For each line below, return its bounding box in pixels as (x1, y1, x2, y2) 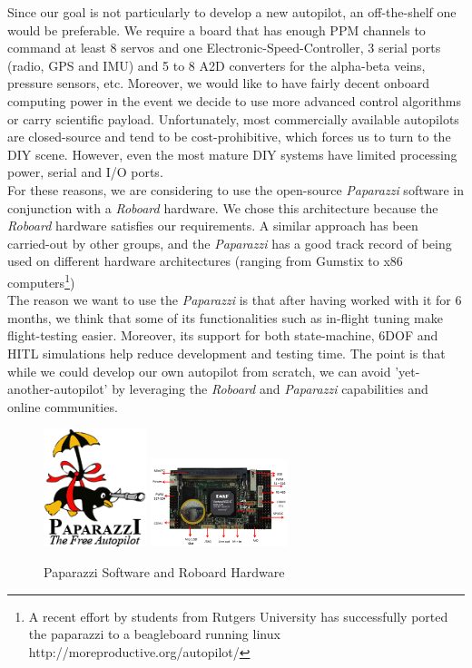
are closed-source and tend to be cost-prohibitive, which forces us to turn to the (7, 127, 451, 146)
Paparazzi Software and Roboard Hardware (44, 563, 285, 582)
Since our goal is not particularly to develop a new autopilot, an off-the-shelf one (7, 3, 457, 21)
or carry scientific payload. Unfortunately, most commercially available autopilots (7, 109, 459, 128)
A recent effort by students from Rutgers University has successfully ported (28, 606, 448, 625)
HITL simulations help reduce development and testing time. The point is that (7, 343, 446, 362)
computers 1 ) (7, 270, 75, 291)
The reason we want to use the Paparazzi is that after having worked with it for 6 (7, 290, 462, 309)
